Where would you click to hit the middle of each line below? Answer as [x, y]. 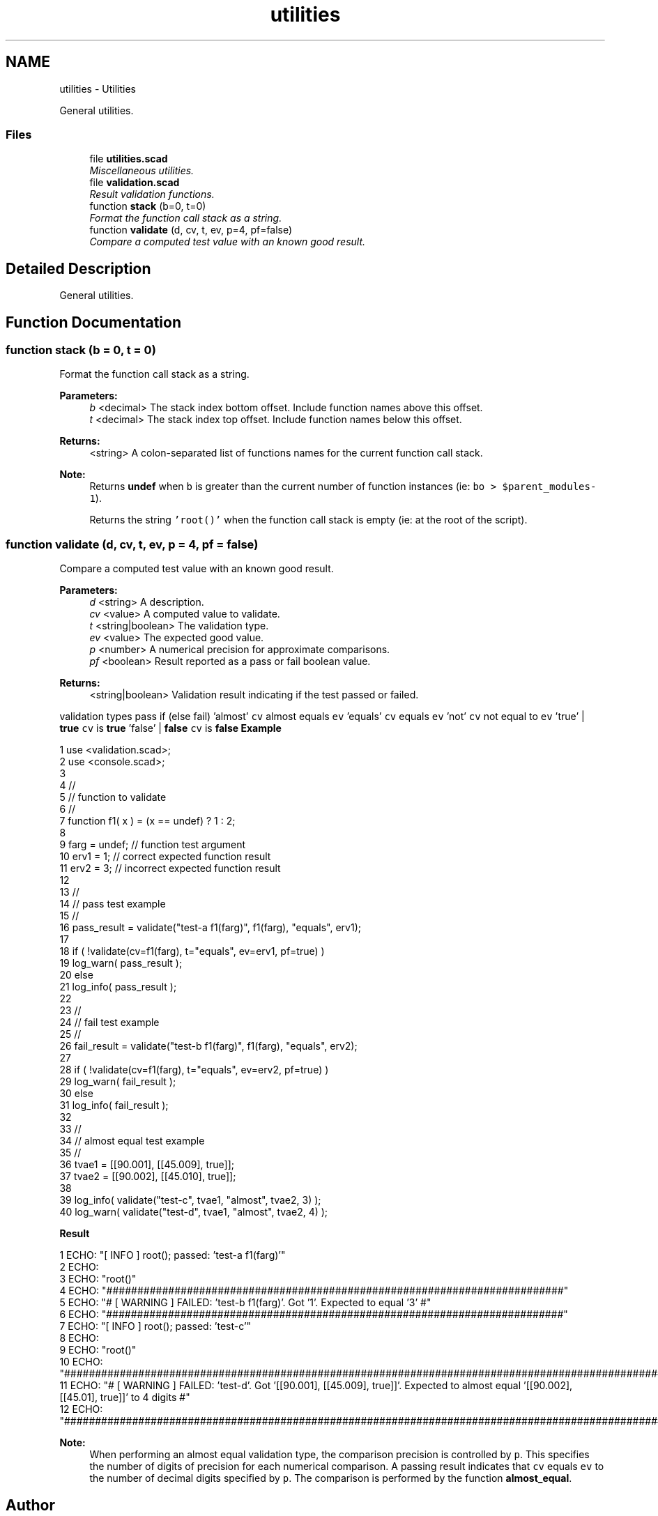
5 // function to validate [113, 797]
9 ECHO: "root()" [98, 1350]
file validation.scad [135, 183]
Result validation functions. [152, 194]
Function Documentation [93, 322]
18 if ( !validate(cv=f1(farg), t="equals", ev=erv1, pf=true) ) [192, 951]
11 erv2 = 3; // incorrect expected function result [170, 868]
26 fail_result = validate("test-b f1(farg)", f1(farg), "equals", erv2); [208, 1046]
